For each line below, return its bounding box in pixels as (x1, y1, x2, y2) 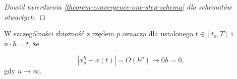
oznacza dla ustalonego (122, 28, 193, 39)
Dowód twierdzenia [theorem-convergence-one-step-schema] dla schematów (4, 2, 232, 12)
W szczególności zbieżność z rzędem (4, 28, 114, 39)
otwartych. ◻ (4, 11, 46, 22)
